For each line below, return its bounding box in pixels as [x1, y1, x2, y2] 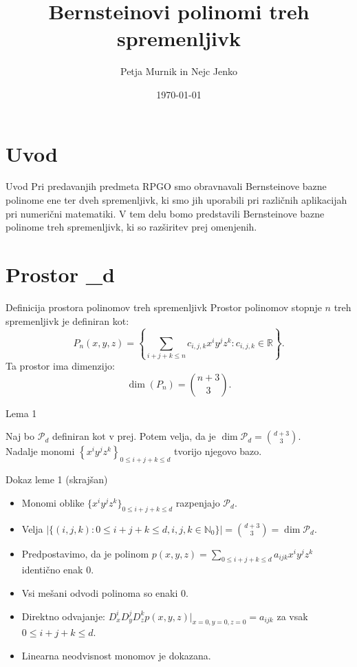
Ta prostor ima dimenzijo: [6, 359, 115, 373]
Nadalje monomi [6, 444, 75, 458]
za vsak [277, 608, 308, 623]
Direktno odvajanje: [21, 608, 106, 623]
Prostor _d [6, 260, 115, 288]
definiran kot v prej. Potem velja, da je [52, 429, 216, 443]
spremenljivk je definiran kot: [6, 313, 129, 328]
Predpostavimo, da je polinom [21, 546, 149, 560]
